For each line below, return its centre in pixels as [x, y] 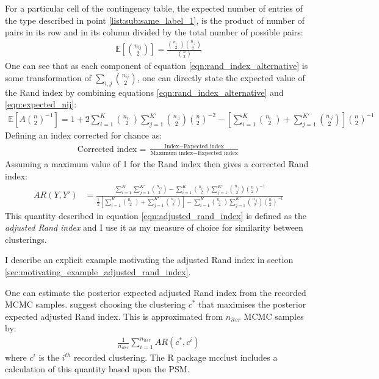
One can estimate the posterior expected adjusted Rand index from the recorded [156, 292]
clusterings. [26, 239]
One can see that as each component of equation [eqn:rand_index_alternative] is [157, 66]
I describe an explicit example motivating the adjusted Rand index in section [149, 260]
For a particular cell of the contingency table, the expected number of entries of [154, 8]
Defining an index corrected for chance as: [84, 135]
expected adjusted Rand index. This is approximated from [114, 316]
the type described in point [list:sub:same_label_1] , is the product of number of [155, 20]
